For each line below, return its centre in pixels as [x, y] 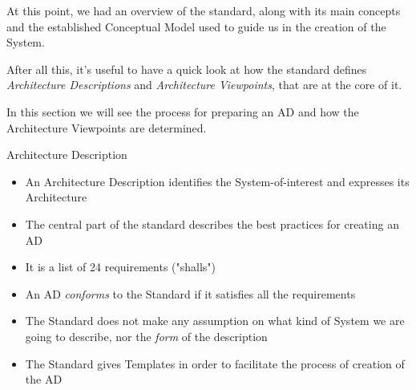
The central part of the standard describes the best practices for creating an [212, 223]
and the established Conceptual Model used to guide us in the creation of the [196, 26]
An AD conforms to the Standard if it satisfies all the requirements [190, 293]
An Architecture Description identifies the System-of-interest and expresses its [217, 181]
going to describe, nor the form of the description [146, 336]
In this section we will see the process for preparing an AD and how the [183, 111]
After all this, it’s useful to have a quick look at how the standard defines [187, 69]
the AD [44, 379]
